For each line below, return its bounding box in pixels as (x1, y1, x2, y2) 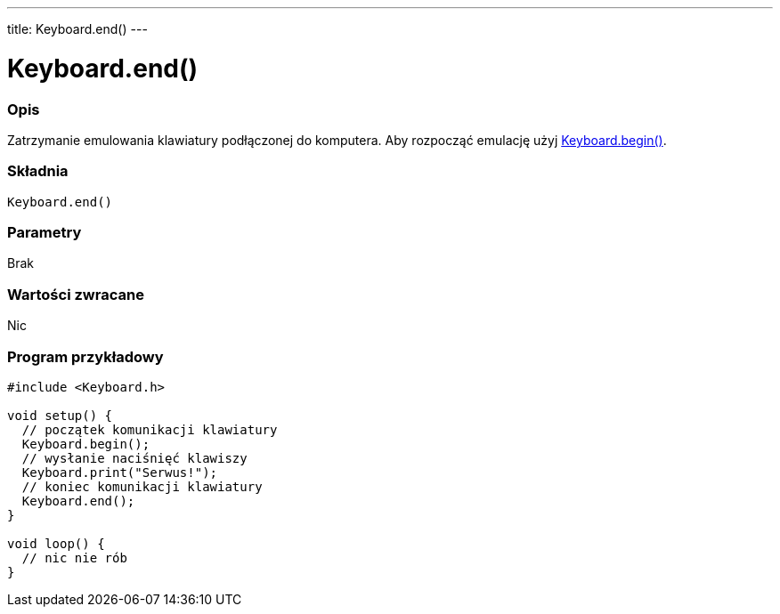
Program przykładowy (7, 347, 164, 366)
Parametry (7, 223, 82, 241)
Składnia (7, 162, 69, 181)
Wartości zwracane (7, 285, 144, 303)
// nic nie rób (21, 550, 127, 565)
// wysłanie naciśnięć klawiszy (21, 450, 248, 465)
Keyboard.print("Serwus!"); (21, 465, 218, 480)
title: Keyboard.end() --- (7, 21, 148, 36)
